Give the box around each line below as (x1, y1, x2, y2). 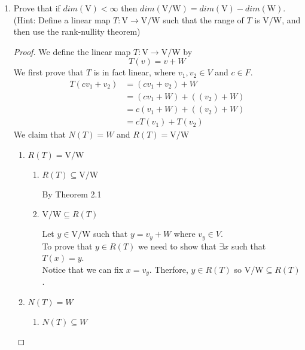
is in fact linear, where (93, 66, 176, 78)
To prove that (42, 239, 93, 252)
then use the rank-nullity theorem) (13, 25, 141, 38)
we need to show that (138, 239, 216, 252)
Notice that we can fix (42, 263, 124, 275)
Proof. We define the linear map (13, 45, 131, 57)
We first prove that (13, 66, 84, 78)
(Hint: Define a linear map (13, 13, 111, 26)
